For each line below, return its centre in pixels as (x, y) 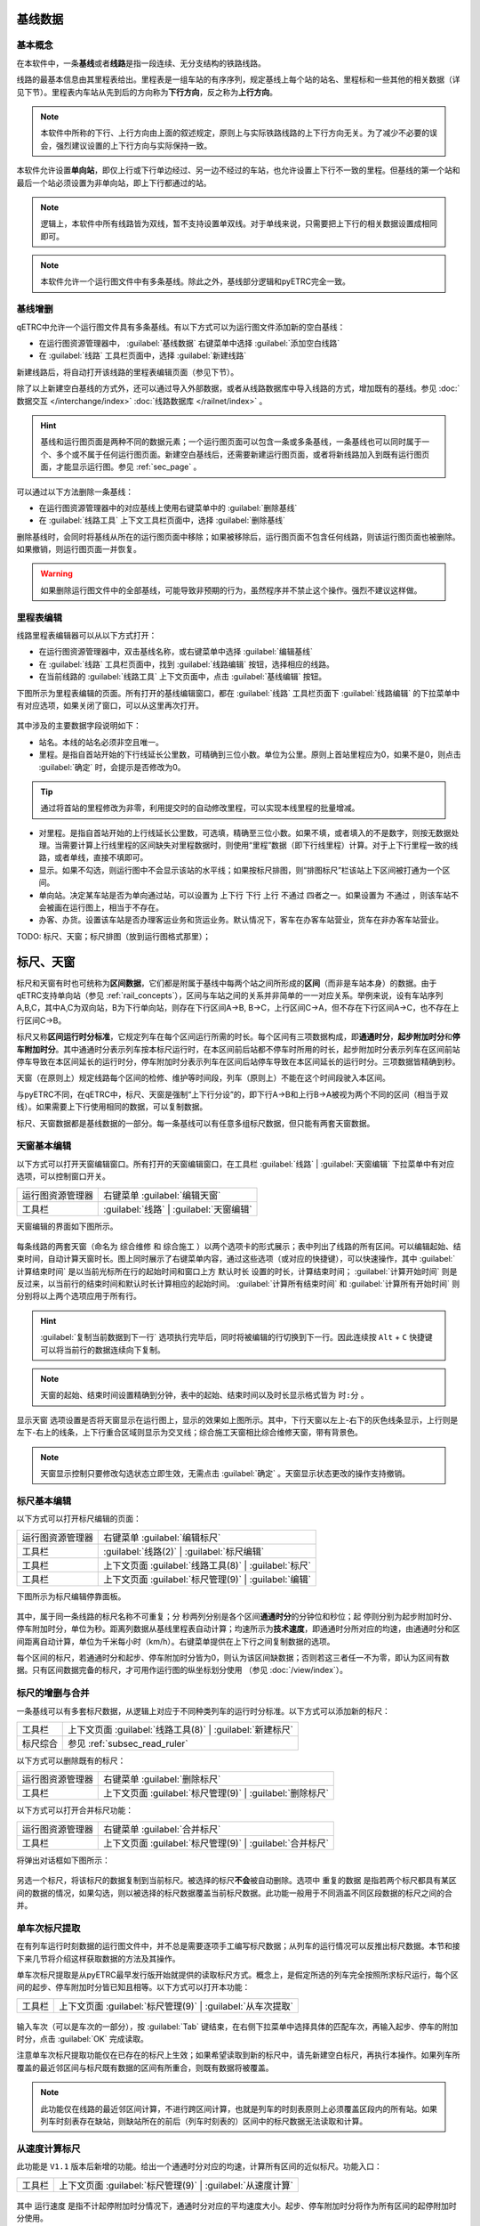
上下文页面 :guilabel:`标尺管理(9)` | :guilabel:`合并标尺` (216, 1843)
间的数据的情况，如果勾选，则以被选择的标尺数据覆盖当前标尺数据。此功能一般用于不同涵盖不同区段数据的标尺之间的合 (234, 1893)
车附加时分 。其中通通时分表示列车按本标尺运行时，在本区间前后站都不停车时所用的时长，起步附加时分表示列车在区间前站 (238, 1049)
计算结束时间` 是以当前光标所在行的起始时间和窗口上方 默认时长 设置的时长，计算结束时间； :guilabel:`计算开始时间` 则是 (237, 1271)
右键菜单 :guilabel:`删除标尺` (162, 1779)
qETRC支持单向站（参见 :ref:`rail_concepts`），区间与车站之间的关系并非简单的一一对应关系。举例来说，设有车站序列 (230, 995)
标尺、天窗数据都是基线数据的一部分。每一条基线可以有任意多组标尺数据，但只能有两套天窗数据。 (196, 1123)
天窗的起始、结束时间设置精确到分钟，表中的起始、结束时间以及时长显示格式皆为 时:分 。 (204, 1395)
